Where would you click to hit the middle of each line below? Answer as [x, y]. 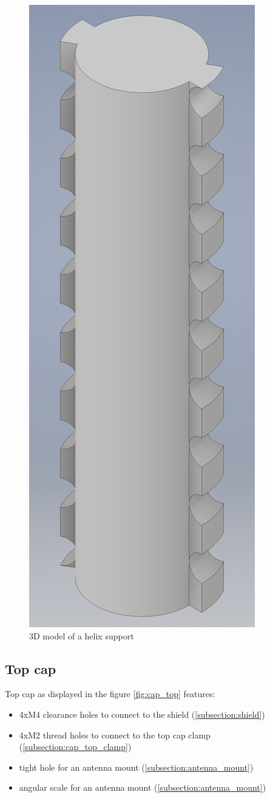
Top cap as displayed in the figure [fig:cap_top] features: [110, 694]
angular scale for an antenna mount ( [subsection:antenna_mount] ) [143, 787]
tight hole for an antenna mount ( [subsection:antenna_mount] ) [136, 767]
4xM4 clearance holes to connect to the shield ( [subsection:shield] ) [142, 714]
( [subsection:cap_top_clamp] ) [75, 747]
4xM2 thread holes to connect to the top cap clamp [115, 734]
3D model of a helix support [82, 635]
